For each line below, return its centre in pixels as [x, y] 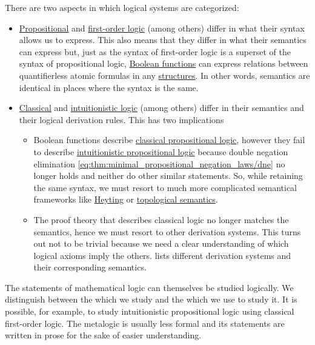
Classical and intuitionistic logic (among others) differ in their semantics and [161, 108]
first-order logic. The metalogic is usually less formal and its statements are [145, 323]
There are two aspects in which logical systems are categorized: [122, 7]
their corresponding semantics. [90, 267]
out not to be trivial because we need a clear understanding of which [161, 243]
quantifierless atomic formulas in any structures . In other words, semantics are [164, 75]
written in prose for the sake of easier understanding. [103, 335]
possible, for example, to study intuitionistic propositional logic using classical [150, 311]
